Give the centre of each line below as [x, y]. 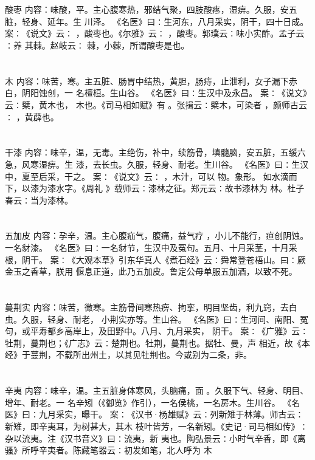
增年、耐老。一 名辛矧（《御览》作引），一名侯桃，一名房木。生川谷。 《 [148, 402]
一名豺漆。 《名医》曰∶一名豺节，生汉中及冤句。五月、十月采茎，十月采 [151, 248]
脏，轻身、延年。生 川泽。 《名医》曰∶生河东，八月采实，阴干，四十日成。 [157, 21]
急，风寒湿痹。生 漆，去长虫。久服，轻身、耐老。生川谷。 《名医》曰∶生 [153, 164]
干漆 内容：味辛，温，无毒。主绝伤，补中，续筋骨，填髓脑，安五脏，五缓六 [155, 152]
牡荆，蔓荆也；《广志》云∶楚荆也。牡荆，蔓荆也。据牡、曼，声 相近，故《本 [157, 342]
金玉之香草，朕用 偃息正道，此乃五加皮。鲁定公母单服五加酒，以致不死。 [151, 271]
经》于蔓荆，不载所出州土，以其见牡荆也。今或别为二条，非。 [128, 355]
